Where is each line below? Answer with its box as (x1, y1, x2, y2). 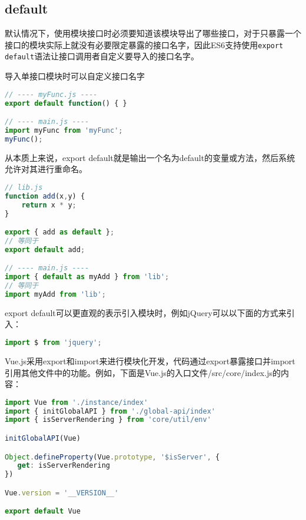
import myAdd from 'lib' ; (5, 290, 106, 298)
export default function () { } (5, 99, 127, 108)
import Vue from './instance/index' (5, 398, 148, 407)
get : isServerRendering (17, 461, 110, 470)
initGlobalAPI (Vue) (5, 434, 81, 442)
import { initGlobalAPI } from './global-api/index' (5, 407, 215, 415)
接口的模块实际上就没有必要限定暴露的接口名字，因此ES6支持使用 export (5, 38, 284, 51)
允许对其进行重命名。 (5, 163, 87, 175)
